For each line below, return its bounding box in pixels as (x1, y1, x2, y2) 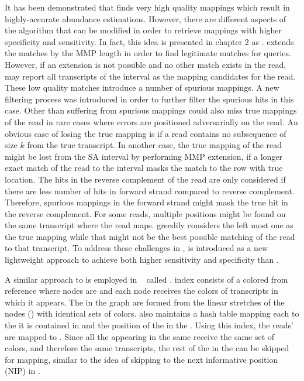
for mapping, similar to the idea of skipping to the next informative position (5, 353, 278, 365)
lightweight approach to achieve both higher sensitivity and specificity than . (5, 253, 279, 266)
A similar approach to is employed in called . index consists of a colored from (5, 273, 288, 285)
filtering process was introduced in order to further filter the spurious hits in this (5, 92, 294, 105)
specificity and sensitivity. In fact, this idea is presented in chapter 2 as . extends (5, 35, 294, 47)
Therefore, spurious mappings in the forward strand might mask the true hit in (5, 196, 288, 208)
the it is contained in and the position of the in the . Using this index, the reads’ (5, 319, 293, 331)
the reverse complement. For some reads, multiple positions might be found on (5, 207, 286, 219)
